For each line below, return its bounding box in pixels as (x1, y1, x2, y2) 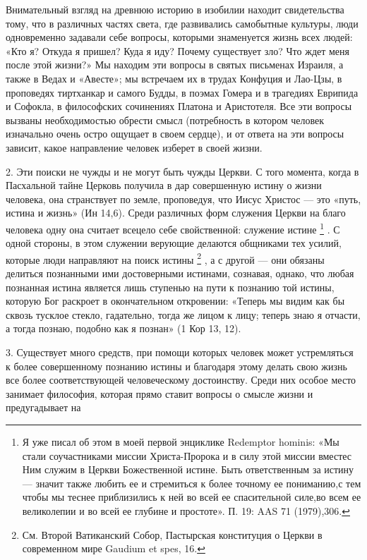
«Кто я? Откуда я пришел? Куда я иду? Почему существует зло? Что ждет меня (6, 43, 350, 58)
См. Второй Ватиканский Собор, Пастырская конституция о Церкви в (22, 527, 323, 542)
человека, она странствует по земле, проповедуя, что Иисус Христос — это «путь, (6, 191, 361, 206)
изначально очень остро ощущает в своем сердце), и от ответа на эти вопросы (6, 126, 344, 141)
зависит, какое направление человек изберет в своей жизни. (6, 140, 263, 154)
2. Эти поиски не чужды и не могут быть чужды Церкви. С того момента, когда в (6, 164, 359, 178)
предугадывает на (6, 400, 81, 415)
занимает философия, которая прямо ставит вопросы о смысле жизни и (6, 386, 313, 401)
